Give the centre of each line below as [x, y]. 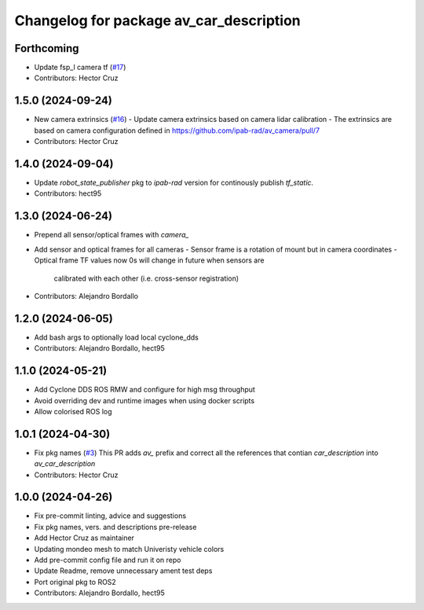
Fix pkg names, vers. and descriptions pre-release [115, 527]
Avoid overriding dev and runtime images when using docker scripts [144, 400]
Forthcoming [47, 48]
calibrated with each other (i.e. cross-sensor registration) [146, 278]
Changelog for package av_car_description [158, 20]
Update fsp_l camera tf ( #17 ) [80, 68]
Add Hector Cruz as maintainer [84, 538]
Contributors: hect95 [68, 193]
